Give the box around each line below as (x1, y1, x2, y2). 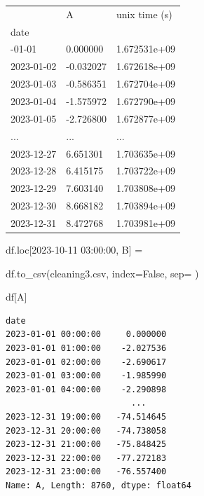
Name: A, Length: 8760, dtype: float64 (6, 480, 191, 490)
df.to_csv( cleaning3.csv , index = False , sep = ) (6, 266, 199, 280)
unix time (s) (116, 6, 172, 21)
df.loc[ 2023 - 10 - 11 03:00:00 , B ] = (6, 242, 143, 256)
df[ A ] (6, 289, 27, 304)
